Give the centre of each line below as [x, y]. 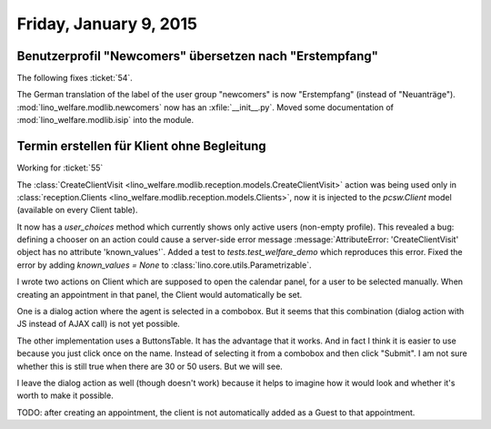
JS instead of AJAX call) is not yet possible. [99, 324]
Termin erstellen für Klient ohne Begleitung [142, 146]
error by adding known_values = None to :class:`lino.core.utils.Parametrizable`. [164, 265]
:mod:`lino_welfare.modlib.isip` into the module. [105, 120]
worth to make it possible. [65, 395]
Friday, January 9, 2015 [107, 24]
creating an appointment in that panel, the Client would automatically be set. [160, 294]
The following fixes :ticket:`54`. [75, 78]
